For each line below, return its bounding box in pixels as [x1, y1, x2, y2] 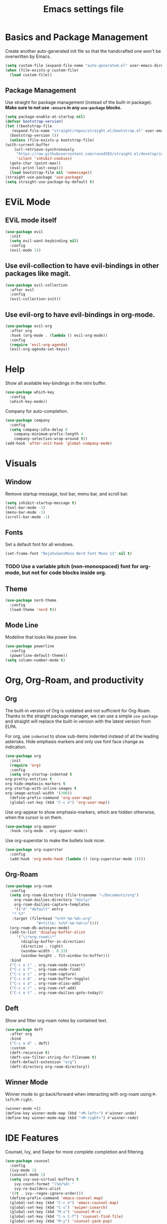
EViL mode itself [5, 216, 57, 225]
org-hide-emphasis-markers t [5, 781, 66, 787]
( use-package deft [5, 1027, 43, 1032]
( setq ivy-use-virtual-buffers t [9, 1177, 79, 1182]
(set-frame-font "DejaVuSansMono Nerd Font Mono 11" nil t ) [5, 551, 133, 556]
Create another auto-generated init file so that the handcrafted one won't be [5, 48, 162, 54]
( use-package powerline [5, 644, 55, 649]
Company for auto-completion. [5, 408, 69, 414]
